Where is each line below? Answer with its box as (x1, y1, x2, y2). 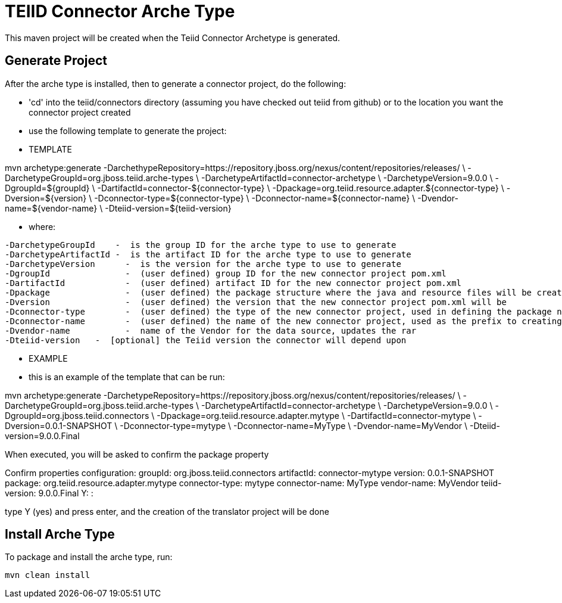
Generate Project (5, 53, 108, 69)
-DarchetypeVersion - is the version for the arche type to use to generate (5, 259, 401, 269)
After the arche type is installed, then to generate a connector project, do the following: (5, 78, 346, 89)
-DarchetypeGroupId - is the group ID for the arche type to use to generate (5, 240, 396, 250)
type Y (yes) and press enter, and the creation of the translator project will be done (5, 506, 329, 517)
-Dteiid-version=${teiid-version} (105, 203, 232, 213)
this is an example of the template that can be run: (29, 371, 225, 382)
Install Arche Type (5, 527, 115, 542)
